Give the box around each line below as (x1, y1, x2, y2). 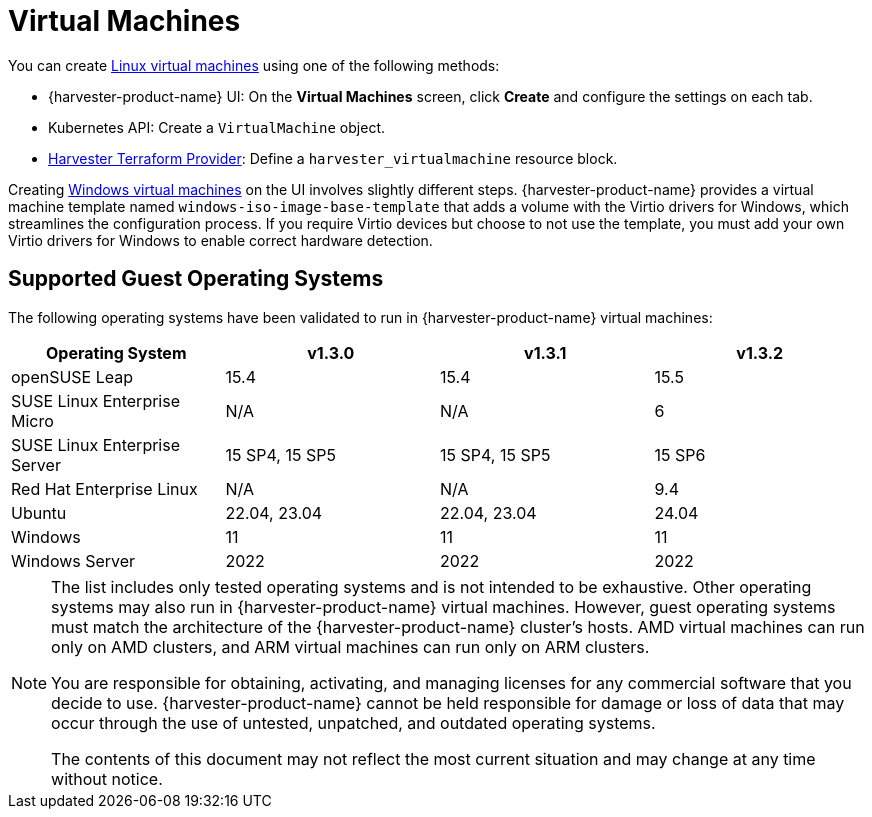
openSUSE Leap (11, 366, 134, 387)
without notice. (51, 768, 163, 789)
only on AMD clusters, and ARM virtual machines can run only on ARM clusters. (51, 636, 650, 657)
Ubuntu (11, 502, 67, 523)
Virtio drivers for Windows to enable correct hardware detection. (8, 231, 433, 249)
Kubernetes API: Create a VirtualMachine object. (48, 118, 385, 136)
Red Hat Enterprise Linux (11, 478, 198, 499)
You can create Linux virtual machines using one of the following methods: (8, 56, 500, 74)
